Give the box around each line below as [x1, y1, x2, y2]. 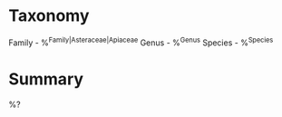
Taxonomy [8, 5, 90, 26]
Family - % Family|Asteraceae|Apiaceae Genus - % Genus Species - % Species [8, 35, 274, 48]
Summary [8, 69, 83, 89]
